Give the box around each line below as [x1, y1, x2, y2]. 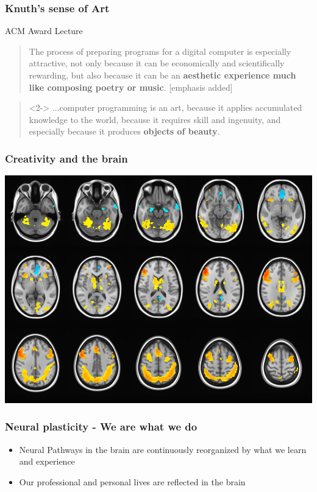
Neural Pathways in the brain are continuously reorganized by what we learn [19, 443, 307, 455]
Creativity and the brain [5, 150, 128, 166]
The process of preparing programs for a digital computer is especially [29, 44, 291, 57]
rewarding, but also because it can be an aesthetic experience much [29, 69, 296, 81]
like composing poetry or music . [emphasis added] [29, 80, 233, 93]
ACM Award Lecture [5, 24, 83, 37]
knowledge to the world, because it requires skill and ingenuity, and [29, 113, 281, 125]
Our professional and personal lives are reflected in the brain [19, 475, 246, 488]
